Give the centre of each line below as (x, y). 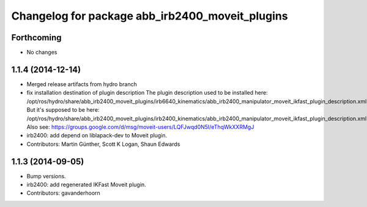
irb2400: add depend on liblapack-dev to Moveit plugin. (97, 136)
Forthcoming (36, 38)
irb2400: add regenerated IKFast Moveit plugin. (86, 184)
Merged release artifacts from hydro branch (82, 84)
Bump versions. (46, 176)
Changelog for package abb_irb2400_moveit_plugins (150, 16)
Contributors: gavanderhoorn (63, 193)
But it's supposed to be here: (63, 110)
